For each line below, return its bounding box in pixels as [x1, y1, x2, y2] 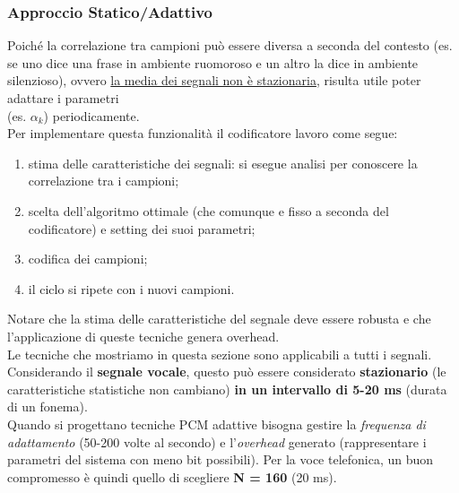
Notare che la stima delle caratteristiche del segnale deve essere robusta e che [7, 309, 431, 328]
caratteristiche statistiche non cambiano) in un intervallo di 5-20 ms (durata [7, 379, 447, 398]
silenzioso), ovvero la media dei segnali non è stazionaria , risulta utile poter [7, 71, 421, 90]
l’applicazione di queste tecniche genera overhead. [7, 326, 280, 345]
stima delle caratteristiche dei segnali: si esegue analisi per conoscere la [28, 153, 418, 172]
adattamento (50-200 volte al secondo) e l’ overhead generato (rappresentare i [7, 432, 427, 451]
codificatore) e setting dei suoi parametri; [28, 219, 255, 238]
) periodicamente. [43, 106, 140, 125]
